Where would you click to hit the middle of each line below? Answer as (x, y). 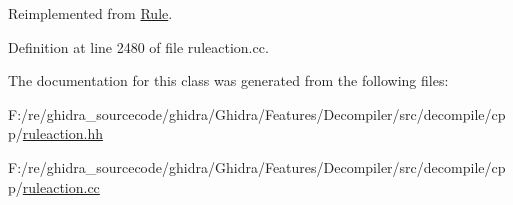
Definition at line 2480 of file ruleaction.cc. (138, 46)
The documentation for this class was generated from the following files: (228, 80)
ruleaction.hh (62, 133)
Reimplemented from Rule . (90, 13)
